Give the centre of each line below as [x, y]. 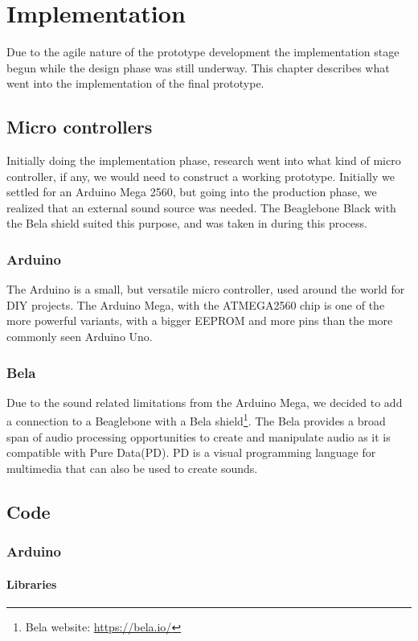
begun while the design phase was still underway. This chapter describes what [198, 67]
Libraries [32, 583]
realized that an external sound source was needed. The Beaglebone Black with [201, 207]
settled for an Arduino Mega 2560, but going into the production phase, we [192, 192]
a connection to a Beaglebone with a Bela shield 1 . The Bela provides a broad [196, 420]
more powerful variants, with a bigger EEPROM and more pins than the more [200, 320]
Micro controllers [80, 127]
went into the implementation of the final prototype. [135, 83]
